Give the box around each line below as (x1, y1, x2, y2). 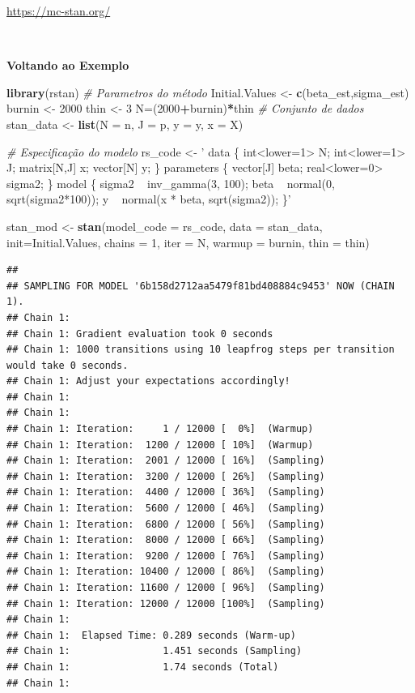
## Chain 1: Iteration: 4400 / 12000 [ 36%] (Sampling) (6, 486, 325, 498)
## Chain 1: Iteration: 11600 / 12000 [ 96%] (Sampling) (6, 582, 325, 593)
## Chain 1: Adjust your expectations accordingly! (6, 375, 290, 387)
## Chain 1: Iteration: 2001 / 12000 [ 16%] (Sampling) (6, 455, 325, 467)
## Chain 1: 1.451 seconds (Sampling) (6, 645, 303, 657)
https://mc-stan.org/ (6, 2, 111, 19)
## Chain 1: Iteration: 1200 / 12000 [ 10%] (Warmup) (6, 438, 314, 451)
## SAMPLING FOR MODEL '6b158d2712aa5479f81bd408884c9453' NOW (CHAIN (6, 280, 395, 292)
